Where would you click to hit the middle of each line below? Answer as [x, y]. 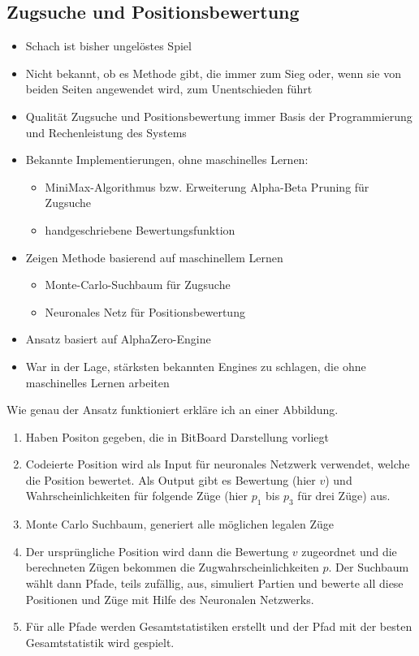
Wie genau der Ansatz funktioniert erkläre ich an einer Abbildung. [173, 410]
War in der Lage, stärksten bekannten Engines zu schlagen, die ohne [196, 366]
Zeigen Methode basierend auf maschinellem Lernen [154, 257]
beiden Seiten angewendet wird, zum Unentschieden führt [169, 89]
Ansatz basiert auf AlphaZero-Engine [118, 339]
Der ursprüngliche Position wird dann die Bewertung [157, 551]
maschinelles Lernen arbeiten [97, 382]
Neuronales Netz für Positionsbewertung [145, 311]
